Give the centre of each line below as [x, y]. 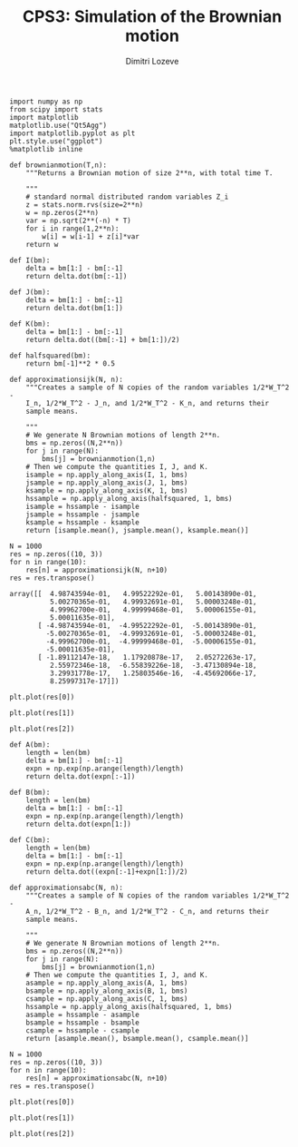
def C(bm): [30, 840]
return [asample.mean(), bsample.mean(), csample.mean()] [137, 1038]
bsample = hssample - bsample [83, 1023]
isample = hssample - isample [83, 506]
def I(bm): [30, 260]
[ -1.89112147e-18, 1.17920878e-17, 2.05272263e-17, [147, 657]
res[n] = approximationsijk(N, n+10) [97, 570]
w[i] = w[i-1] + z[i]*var [91, 236]
